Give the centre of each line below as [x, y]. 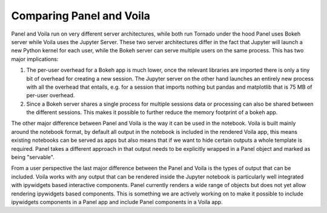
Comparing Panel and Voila [81, 16]
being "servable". [33, 157]
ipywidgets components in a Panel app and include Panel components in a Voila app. [117, 202]
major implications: [35, 59]
